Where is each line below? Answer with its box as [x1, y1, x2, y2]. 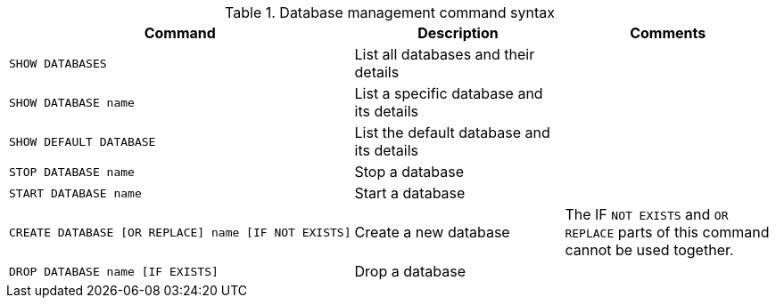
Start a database [354, 184, 466, 202]
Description [417, 24, 499, 42]
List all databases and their [354, 45, 535, 63]
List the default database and [354, 124, 550, 141]
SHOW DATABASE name [9, 95, 135, 109]
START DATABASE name [9, 186, 142, 200]
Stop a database [354, 163, 465, 181]
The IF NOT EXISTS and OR [565, 205, 729, 223]
